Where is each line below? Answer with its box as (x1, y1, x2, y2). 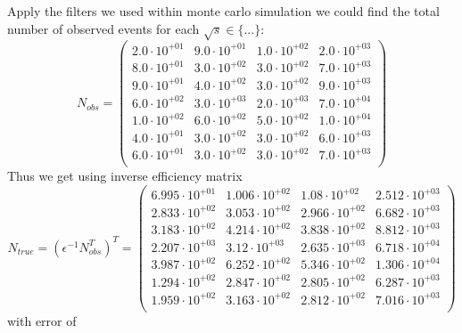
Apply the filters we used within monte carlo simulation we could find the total (7, 2, 440, 20)
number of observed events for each (7, 19, 200, 37)
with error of (7, 311, 77, 329)
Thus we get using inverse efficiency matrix (7, 166, 243, 185)
